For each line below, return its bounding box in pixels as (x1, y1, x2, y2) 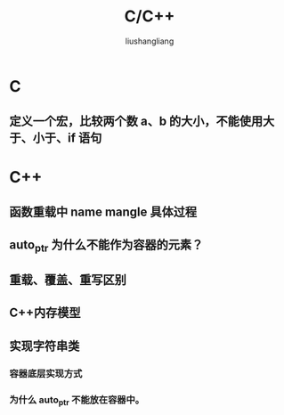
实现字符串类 (9, 338, 80, 354)
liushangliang (125, 36, 174, 46)
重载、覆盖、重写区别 (9, 272, 126, 287)
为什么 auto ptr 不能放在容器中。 (9, 394, 145, 407)
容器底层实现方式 (9, 367, 83, 379)
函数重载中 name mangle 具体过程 (9, 204, 198, 219)
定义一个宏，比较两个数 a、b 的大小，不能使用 (9, 114, 264, 129)
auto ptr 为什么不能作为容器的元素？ (9, 238, 204, 255)
